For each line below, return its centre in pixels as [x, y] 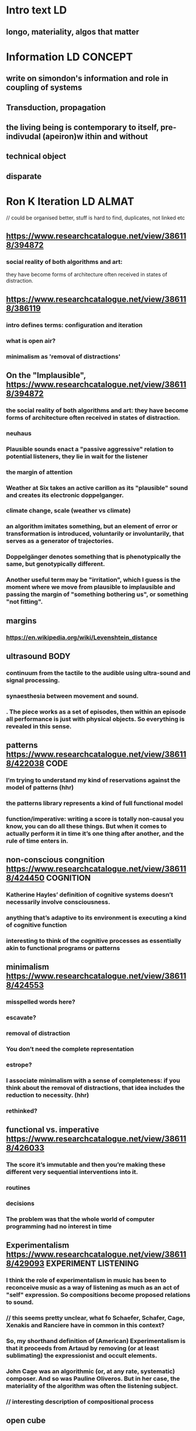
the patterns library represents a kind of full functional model [94, 803]
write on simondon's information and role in [87, 79]
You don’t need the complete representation [70, 1049]
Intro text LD [37, 10]
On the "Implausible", [46, 375]
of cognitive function [37, 925]
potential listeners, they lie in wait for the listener [77, 456]
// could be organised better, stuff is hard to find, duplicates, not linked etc [96, 218]
